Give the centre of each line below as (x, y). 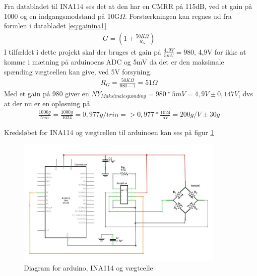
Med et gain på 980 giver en (47, 93)
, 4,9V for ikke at (220, 51)
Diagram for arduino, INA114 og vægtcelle (89, 268)
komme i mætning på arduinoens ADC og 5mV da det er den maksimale (114, 62)
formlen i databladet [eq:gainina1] (55, 26)
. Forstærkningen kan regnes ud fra (178, 16)
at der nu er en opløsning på (47, 103)
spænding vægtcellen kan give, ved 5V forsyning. (78, 71)
